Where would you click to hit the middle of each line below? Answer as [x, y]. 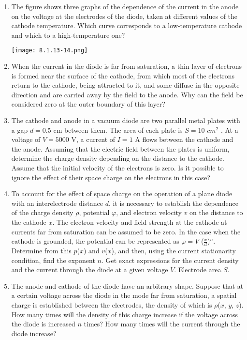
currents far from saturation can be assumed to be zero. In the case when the [126, 231]
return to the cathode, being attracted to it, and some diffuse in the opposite [125, 85]
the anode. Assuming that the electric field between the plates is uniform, [120, 148]
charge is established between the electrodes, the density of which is [112, 304]
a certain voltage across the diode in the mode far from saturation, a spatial [124, 295]
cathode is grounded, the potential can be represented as [95, 241]
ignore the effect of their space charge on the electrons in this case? [111, 177]
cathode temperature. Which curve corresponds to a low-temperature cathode [127, 25]
